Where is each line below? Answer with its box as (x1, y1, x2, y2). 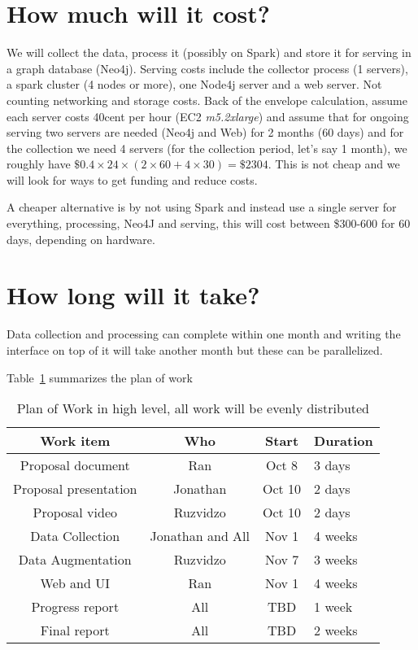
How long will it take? (7, 278, 260, 312)
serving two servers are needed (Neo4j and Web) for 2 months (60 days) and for (7, 124, 404, 141)
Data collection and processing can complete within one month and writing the (7, 325, 401, 342)
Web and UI (40, 574, 110, 593)
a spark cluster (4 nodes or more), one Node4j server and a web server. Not (7, 76, 382, 93)
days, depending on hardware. (7, 230, 155, 247)
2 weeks (314, 621, 358, 640)
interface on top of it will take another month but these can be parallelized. (7, 341, 383, 358)
